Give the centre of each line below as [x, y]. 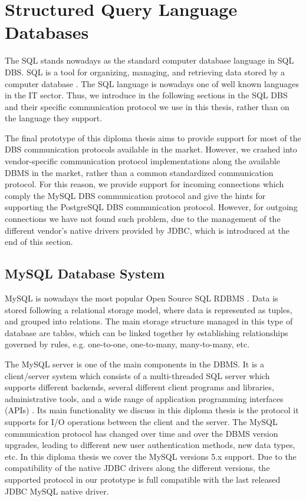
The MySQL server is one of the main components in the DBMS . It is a [135, 364]
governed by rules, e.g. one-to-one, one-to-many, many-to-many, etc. [127, 344]
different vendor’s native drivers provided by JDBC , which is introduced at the [147, 230]
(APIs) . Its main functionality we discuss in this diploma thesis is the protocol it [152, 410]
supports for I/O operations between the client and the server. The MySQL [141, 421]
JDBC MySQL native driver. [57, 491]
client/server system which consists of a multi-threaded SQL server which [137, 375]
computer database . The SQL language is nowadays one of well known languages [152, 83]
